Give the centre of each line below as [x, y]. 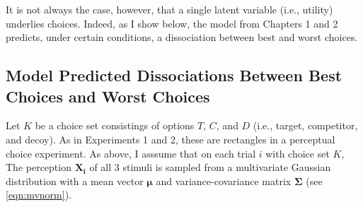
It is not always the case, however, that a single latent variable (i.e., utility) [169, 9]
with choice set [298, 153]
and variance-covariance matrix [224, 181]
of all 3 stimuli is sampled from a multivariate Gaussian [210, 167]
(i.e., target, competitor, [305, 125]
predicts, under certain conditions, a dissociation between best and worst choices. [182, 37]
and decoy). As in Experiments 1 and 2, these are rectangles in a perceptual [171, 139]
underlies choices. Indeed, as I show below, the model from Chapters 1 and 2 [172, 23]
